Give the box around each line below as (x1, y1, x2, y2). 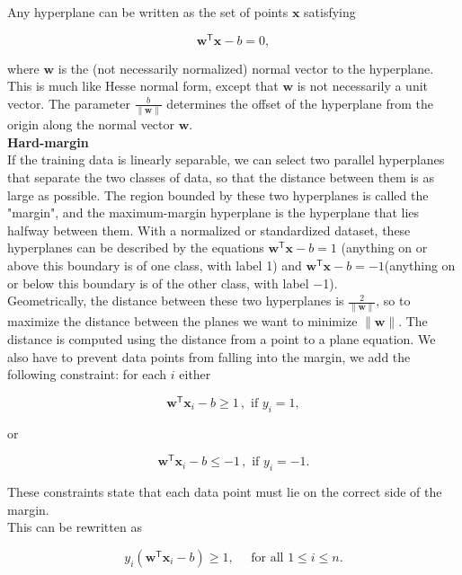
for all (251, 551, 284, 564)
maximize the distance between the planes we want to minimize (7, 312, 358, 331)
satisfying (304, 3, 356, 21)
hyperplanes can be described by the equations (7, 238, 264, 257)
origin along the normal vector (7, 115, 175, 134)
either (179, 365, 211, 384)
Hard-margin (7, 132, 89, 151)
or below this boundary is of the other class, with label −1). (7, 273, 338, 292)
